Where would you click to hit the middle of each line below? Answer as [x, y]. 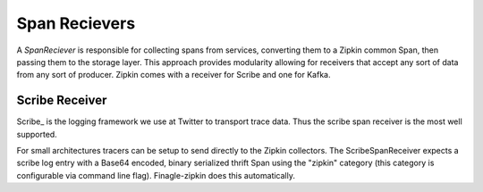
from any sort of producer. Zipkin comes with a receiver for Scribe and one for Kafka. [174, 75]
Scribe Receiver [62, 100]
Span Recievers [76, 23]
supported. [37, 134]
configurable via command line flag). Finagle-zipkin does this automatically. [156, 175]
